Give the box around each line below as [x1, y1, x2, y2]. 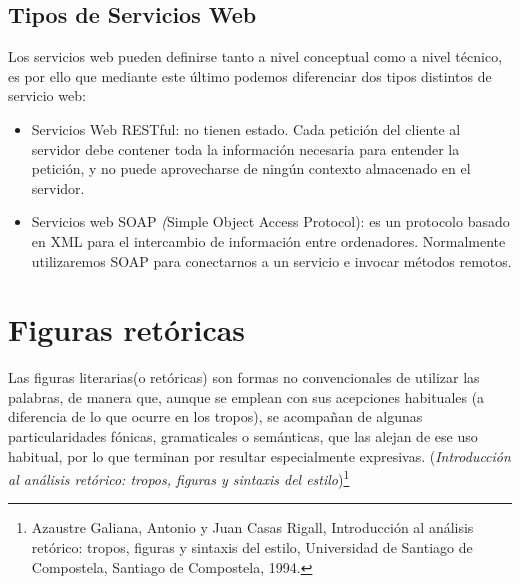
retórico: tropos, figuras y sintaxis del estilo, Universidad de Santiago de [31, 537, 473, 558]
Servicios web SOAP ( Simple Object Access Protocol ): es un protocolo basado [31, 211, 510, 232]
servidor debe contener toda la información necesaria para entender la [31, 138, 460, 159]
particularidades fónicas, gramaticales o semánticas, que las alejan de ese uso [8, 426, 478, 447]
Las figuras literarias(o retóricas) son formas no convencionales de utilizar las [8, 367, 480, 388]
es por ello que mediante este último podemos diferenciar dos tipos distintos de [8, 65, 492, 86]
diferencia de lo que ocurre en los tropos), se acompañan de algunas [8, 406, 423, 427]
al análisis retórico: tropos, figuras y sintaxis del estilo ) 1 [8, 466, 350, 489]
